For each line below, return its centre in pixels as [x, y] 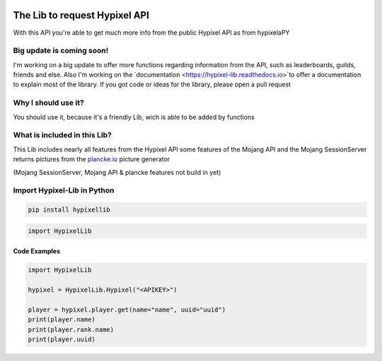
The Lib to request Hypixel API [81, 15]
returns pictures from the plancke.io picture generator [92, 159]
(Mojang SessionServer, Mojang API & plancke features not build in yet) [117, 172]
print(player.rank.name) [71, 330]
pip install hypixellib [69, 210]
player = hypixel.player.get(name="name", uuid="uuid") [127, 309]
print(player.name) [62, 320]
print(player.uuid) [62, 339]
